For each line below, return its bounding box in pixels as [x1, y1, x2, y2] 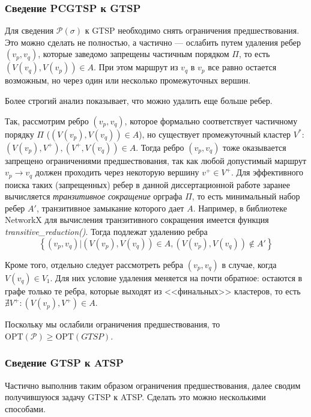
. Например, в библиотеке [193, 201, 287, 214]
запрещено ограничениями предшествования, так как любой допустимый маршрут [5, 154, 307, 166]
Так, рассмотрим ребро [5, 114, 89, 127]
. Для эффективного [231, 166, 304, 178]
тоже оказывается [223, 141, 286, 153]
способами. [5, 402, 46, 415]
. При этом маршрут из [94, 61, 178, 73]
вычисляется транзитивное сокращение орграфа [5, 190, 183, 202]
